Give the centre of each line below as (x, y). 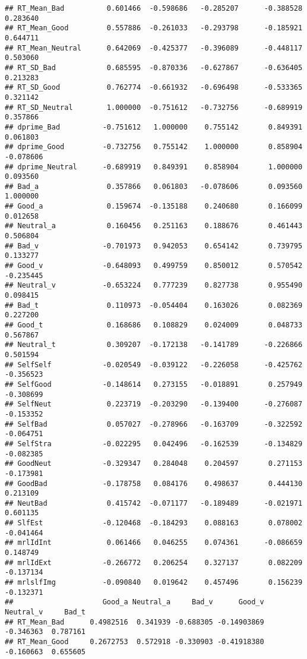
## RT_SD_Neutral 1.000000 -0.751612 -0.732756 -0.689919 (154, 107)
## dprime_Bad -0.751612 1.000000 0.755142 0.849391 (154, 127)
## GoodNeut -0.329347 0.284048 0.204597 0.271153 (154, 464)
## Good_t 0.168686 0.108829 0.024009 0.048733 (154, 325)
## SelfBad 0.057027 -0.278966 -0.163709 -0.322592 (154, 424)
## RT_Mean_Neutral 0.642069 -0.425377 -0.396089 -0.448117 (154, 48)
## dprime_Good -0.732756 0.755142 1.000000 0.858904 (154, 147)
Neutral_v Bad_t (45, 612)
